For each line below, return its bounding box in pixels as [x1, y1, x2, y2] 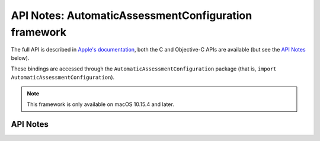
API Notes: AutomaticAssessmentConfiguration [11, 9, 252, 22]
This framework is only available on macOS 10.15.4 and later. [27, 101, 174, 108]
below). [11, 54, 30, 62]
